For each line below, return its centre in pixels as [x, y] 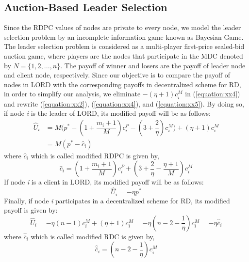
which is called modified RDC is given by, [93, 236]
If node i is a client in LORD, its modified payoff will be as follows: [104, 182]
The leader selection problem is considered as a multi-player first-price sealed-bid [124, 46]
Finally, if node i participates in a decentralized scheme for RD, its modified [117, 200]
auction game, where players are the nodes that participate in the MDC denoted [124, 55]
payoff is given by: [31, 210]
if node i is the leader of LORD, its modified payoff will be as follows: [108, 113]
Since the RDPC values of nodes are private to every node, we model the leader [123, 27]
